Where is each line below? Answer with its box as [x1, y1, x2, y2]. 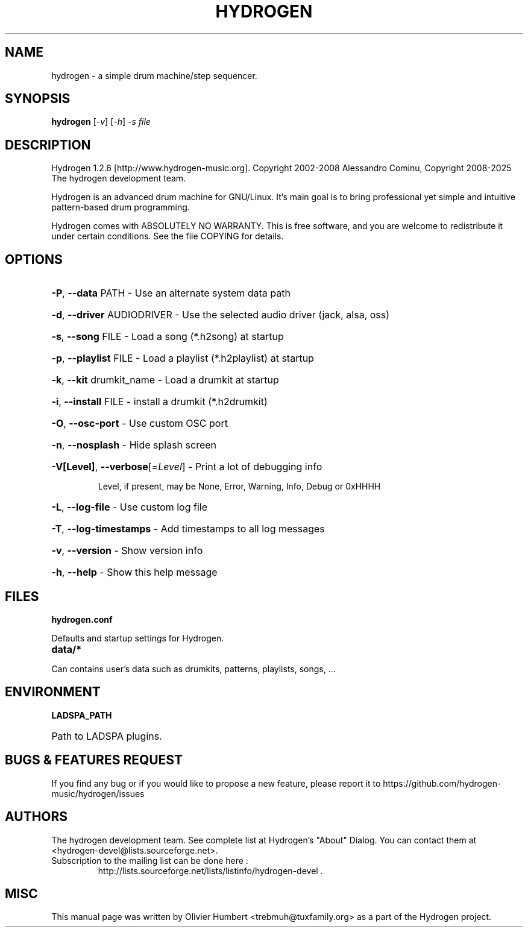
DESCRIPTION [5, 137, 91, 153]
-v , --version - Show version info [51, 544, 203, 557]
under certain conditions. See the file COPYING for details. [51, 231, 284, 242]
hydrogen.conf [51, 614, 113, 625]
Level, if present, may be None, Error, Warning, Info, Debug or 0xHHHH [98, 481, 381, 492]
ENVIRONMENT [5, 684, 101, 700]
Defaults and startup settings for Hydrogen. [51, 632, 224, 643]
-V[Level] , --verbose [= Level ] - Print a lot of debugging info [51, 461, 322, 473]
